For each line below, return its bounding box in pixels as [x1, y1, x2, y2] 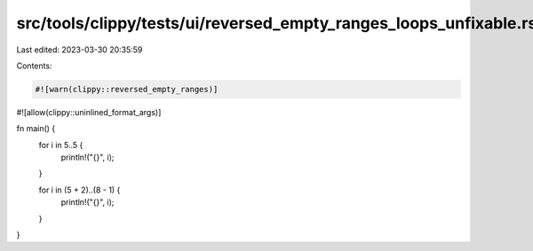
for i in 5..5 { [38, 139, 84, 150]
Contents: [16, 60, 52, 71]
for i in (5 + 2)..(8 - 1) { [38, 184, 121, 195]
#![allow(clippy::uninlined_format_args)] [16, 106, 162, 117]
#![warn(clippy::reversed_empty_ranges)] [35, 84, 219, 94]
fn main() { [16, 123, 56, 134]
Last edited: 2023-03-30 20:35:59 [16, 44, 143, 55]
